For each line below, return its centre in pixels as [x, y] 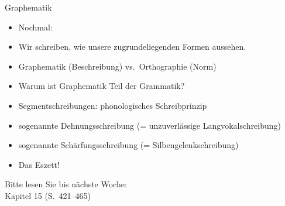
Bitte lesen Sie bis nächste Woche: [66, 184]
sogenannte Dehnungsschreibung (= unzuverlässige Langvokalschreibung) [150, 125]
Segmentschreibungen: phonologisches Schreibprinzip [113, 105]
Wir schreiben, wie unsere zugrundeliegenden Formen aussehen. [132, 47]
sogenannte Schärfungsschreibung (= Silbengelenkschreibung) [128, 145]
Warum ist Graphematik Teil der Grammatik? [102, 86]
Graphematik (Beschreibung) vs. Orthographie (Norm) [117, 66]
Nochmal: [35, 27]
